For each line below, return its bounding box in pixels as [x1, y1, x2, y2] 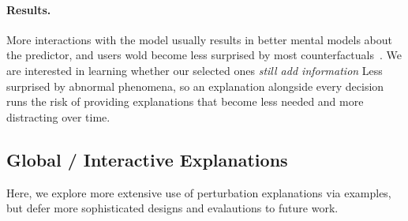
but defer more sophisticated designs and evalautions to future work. [6, 200, 339, 216]
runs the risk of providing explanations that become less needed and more [6, 93, 364, 110]
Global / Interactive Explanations [6, 147, 288, 171]
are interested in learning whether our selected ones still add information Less [6, 62, 383, 78]
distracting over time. [6, 108, 110, 125]
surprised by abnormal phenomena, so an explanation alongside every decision [6, 77, 384, 94]
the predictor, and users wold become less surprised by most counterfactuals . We [6, 47, 402, 63]
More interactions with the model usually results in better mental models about [6, 31, 392, 47]
